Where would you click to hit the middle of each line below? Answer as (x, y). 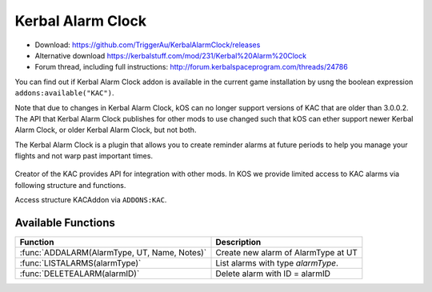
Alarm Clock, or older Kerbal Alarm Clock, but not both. (106, 130)
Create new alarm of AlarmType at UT (286, 253)
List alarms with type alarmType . (277, 263)
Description (238, 242)
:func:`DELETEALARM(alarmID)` (80, 274)
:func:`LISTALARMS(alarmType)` (80, 263)
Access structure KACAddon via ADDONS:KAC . (91, 200)
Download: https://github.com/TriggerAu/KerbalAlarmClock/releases (148, 45)
